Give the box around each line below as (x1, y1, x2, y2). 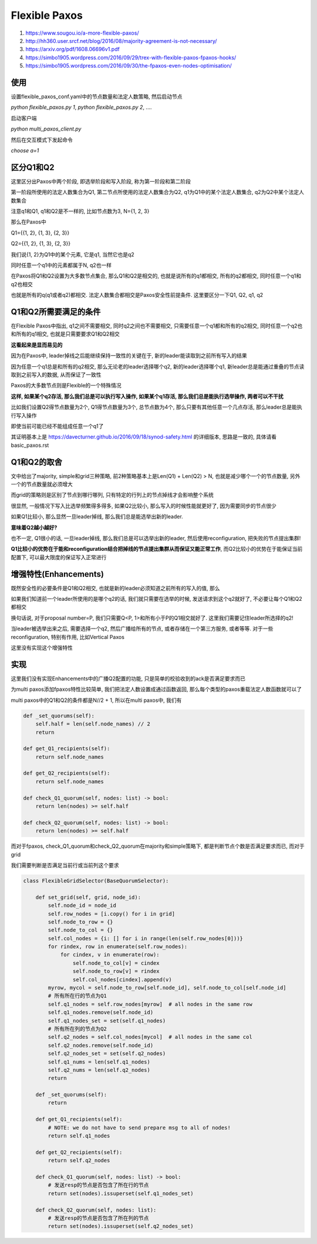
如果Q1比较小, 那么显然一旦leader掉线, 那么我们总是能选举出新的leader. (11, 513, 183, 520)
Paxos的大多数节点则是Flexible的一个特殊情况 (11, 382, 122, 389)
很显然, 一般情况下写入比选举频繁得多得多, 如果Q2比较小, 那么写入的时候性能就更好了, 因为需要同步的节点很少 (11, 502, 277, 509)
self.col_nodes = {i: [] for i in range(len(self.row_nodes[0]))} (48, 935, 244, 942)
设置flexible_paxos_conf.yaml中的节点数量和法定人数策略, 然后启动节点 (11, 93, 183, 100)
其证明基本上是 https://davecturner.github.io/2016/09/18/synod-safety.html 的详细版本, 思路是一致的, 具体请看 (11, 433, 277, 440)
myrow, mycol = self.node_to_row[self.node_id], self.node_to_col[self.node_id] (48, 985, 287, 991)
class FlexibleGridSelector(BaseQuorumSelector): (23, 877, 169, 884)
